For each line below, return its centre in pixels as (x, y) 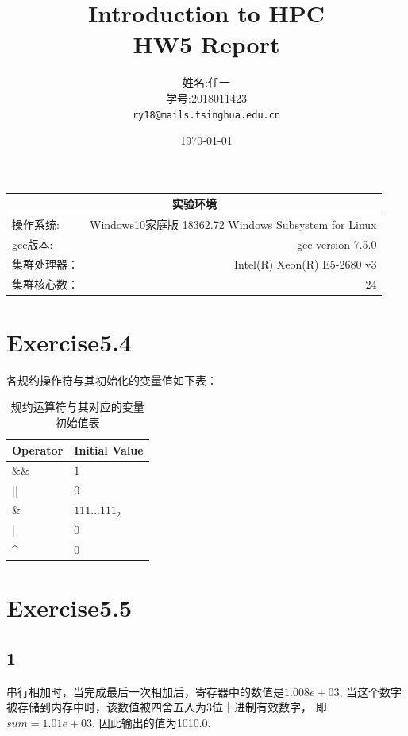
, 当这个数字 (371, 691)
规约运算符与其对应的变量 (77, 407)
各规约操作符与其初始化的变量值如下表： (112, 380)
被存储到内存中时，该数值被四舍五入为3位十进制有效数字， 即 (167, 707)
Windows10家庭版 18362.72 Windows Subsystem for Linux (233, 225)
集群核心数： (45, 283)
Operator (38, 449)
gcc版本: (33, 244)
